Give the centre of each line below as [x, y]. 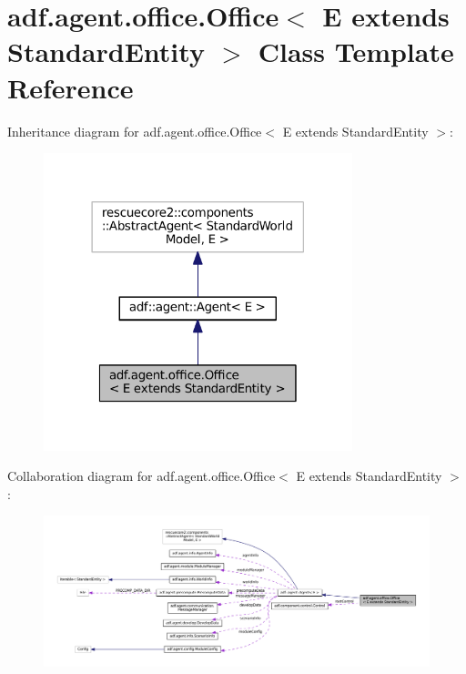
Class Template [356, 51]
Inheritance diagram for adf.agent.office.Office [135, 131]
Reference [71, 87]
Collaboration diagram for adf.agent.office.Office [142, 476]
